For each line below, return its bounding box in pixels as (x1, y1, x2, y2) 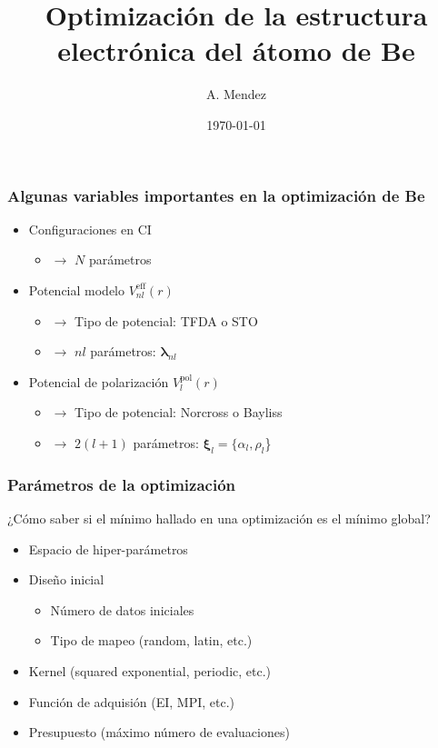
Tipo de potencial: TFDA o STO (74, 311, 258, 330)
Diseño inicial (28, 570, 105, 589)
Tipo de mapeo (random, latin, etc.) (50, 631, 253, 650)
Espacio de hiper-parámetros (28, 539, 188, 558)
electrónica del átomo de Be (57, 32, 415, 69)
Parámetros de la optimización (7, 473, 236, 495)
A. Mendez (205, 85, 267, 104)
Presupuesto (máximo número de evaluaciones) (28, 723, 290, 742)
